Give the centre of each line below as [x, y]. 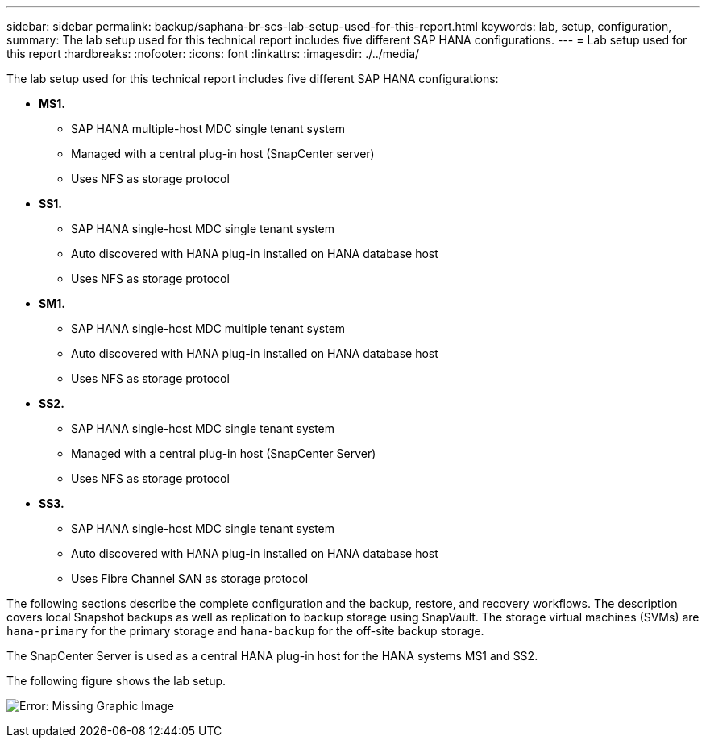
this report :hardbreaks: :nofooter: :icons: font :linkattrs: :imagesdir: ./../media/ [213, 54]
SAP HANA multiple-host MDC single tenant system [208, 129]
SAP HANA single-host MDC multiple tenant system [208, 328]
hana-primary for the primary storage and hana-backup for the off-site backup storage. [245, 631]
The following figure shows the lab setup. [116, 681]
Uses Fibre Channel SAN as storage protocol [190, 578]
